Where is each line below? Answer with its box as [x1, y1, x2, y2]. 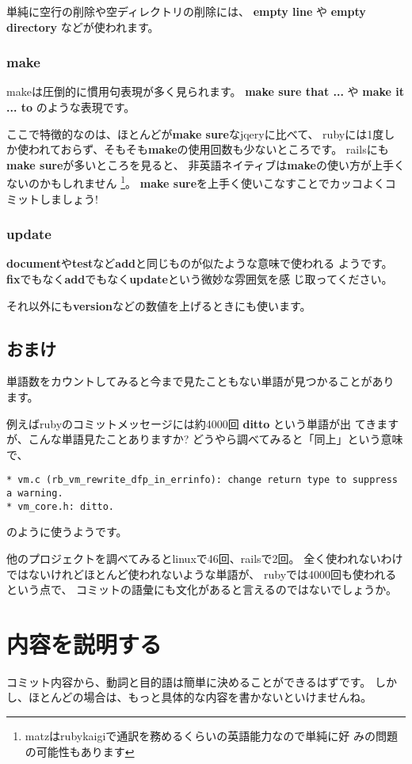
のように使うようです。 [6, 523, 128, 540]
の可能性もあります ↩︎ [25, 743, 135, 759]
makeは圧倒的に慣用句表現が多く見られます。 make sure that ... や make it [6, 83, 404, 100]
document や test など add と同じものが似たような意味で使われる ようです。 [6, 255, 393, 272]
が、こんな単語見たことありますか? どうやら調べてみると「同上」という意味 [6, 431, 403, 447]
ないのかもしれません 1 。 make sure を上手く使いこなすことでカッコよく [6, 173, 385, 192]
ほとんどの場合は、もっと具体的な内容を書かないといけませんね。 [28, 689, 372, 705]
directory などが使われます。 [6, 18, 159, 35]
